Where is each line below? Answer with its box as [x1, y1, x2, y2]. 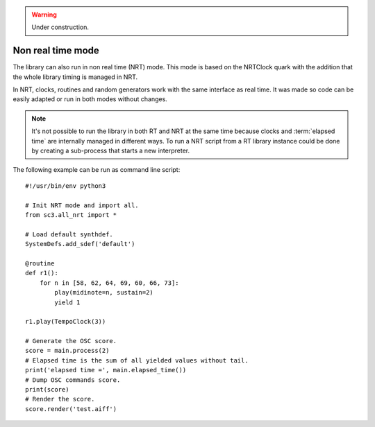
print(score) [25, 385, 69, 394]
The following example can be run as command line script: [12, 166, 181, 174]
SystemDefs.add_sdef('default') [25, 240, 135, 248]
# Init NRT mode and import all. [25, 201, 139, 209]
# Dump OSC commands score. [25, 376, 121, 384]
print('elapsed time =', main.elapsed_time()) [25, 366, 187, 374]
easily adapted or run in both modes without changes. [12, 95, 168, 103]
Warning [31, 10, 57, 19]
